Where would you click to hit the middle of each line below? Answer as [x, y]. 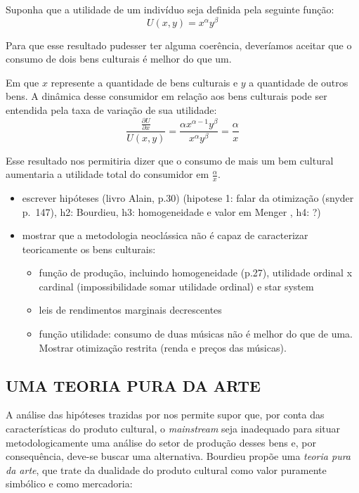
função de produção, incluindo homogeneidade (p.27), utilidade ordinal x [196, 273]
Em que [22, 82]
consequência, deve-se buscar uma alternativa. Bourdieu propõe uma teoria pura [178, 456]
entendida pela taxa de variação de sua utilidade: [111, 110]
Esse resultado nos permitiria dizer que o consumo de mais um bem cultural [170, 160]
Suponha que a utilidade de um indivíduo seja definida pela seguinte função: [170, 9]
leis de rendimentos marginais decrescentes [130, 310]
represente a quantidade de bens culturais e [144, 82]
